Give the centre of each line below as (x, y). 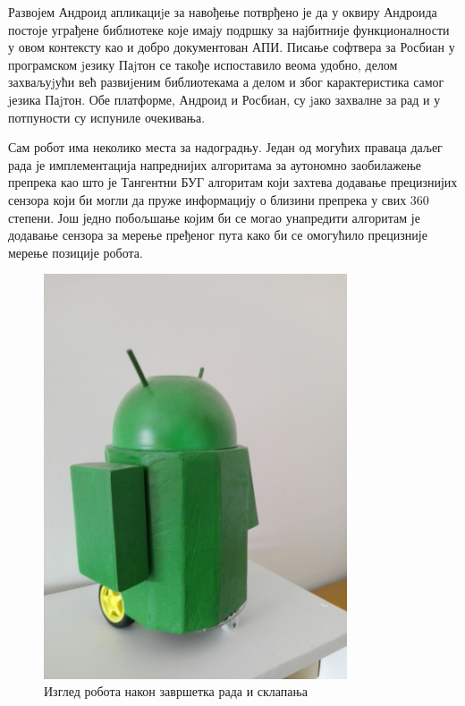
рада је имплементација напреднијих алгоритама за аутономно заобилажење (215, 164)
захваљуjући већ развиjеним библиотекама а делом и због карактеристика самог (226, 82)
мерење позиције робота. (76, 252)
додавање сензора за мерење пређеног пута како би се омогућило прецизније (218, 235)
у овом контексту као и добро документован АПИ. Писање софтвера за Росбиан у (232, 47)
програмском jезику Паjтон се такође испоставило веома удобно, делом (203, 64)
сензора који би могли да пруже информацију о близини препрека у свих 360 (219, 199)
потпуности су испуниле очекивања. (107, 117)
